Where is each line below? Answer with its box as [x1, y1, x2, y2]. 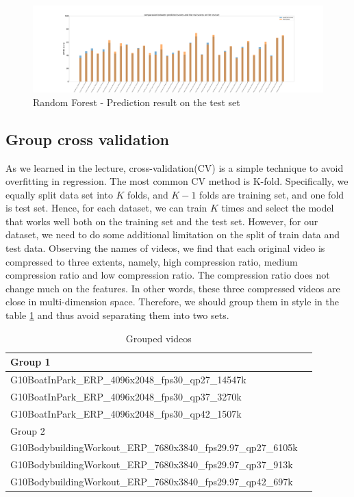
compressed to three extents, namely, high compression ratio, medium [5, 254, 298, 268]
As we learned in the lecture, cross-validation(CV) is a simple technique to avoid [5, 160, 344, 175]
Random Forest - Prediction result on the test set [33, 94, 240, 109]
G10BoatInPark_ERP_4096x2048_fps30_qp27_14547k [10, 372, 246, 387]
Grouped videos [125, 331, 192, 345]
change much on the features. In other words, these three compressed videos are [5, 281, 340, 295]
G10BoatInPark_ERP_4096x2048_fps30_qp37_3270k [10, 389, 242, 403]
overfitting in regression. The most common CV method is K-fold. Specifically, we [5, 174, 349, 188]
